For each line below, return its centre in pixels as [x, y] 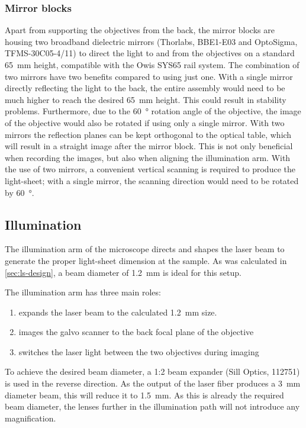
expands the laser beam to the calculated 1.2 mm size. [118, 312]
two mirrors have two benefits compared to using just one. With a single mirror [149, 76]
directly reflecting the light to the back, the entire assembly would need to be [145, 88]
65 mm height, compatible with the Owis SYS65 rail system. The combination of [152, 65]
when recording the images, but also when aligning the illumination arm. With [148, 157]
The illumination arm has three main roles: [83, 292]
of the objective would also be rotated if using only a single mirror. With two [145, 122]
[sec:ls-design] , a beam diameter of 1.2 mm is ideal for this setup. [123, 272]
